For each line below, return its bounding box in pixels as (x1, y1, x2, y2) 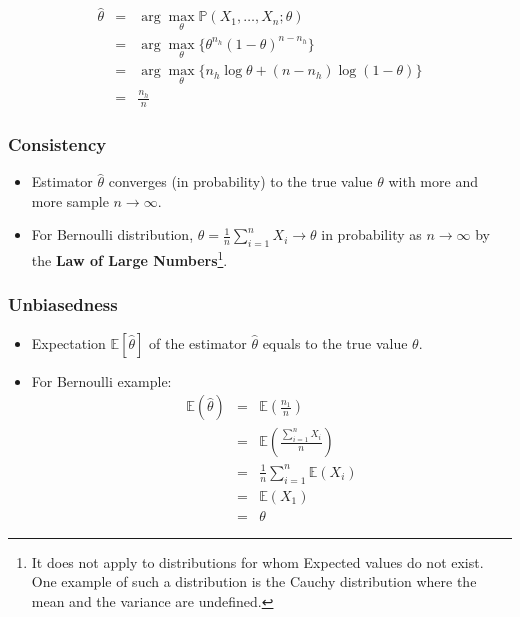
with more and (388, 171, 478, 192)
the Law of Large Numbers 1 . (31, 247, 228, 270)
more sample (31, 190, 109, 211)
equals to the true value (262, 332, 408, 353)
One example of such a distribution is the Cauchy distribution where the (31, 571, 477, 592)
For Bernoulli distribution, (31, 224, 194, 245)
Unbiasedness (8, 292, 118, 317)
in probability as (321, 224, 422, 245)
